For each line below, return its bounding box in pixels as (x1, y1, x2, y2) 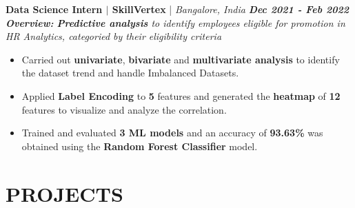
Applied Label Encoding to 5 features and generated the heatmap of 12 (21, 88, 341, 103)
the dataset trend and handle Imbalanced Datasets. (21, 65, 239, 80)
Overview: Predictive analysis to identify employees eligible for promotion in (6, 15, 345, 30)
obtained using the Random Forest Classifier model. (21, 138, 258, 153)
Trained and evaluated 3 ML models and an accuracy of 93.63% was (21, 125, 323, 140)
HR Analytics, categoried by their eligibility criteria (6, 29, 222, 43)
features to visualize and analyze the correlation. (21, 102, 227, 116)
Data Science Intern (6, 2, 103, 16)
